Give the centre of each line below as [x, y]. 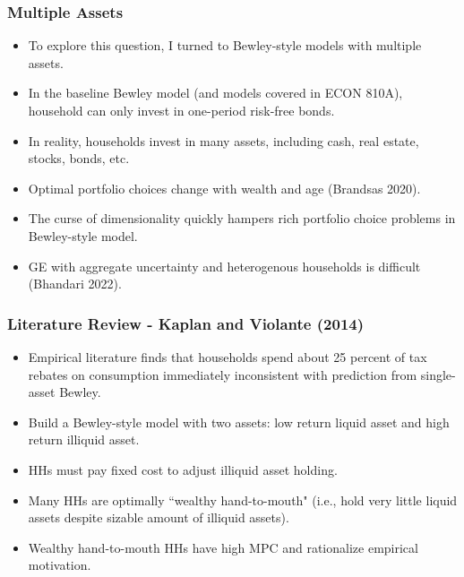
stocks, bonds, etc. [79, 158]
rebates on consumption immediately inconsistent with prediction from [223, 374]
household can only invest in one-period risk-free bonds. [181, 110]
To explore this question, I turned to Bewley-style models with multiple [225, 45]
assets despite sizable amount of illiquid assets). [159, 517]
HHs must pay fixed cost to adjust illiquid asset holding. [183, 469]
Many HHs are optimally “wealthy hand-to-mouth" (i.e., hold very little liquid [243, 499]
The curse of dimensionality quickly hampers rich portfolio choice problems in [242, 218]
